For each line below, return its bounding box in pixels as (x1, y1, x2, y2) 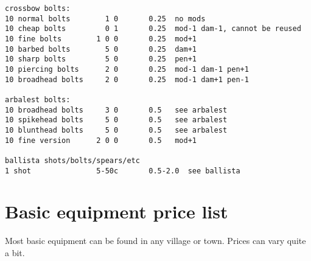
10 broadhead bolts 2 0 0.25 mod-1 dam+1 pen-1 (5, 75, 249, 84)
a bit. (5, 246, 25, 259)
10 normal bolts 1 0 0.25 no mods (5, 14, 206, 23)
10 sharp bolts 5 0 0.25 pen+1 (5, 55, 197, 64)
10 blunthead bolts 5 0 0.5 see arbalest (5, 125, 228, 134)
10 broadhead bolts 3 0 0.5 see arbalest (5, 105, 228, 114)
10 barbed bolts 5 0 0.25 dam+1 (5, 44, 197, 54)
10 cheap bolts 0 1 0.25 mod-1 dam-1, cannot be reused (5, 24, 301, 33)
